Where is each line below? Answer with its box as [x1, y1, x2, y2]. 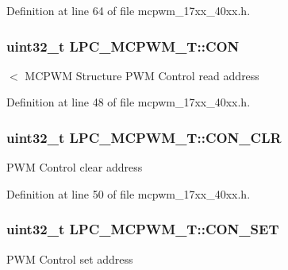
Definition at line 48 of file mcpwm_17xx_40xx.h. [6, 94, 251, 110]
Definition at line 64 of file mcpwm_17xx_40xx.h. [6, 2, 251, 18]
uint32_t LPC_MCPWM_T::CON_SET [6, 219, 279, 239]
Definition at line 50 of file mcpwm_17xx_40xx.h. [6, 185, 251, 202]
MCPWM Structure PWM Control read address [25, 67, 259, 83]
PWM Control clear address [6, 159, 143, 175]
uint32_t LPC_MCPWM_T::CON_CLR [6, 127, 282, 147]
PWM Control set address [6, 250, 133, 267]
